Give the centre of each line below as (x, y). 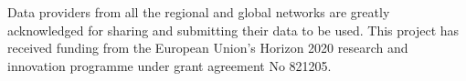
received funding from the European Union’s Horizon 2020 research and (208, 48)
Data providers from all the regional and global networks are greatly (199, 12)
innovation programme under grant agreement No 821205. (169, 65)
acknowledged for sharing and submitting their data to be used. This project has (233, 30)
